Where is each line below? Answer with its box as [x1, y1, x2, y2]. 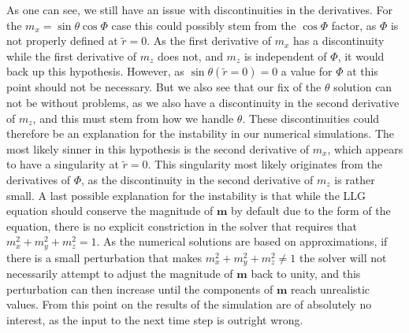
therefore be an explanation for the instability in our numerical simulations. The [6, 125, 395, 142]
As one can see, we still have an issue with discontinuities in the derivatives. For [6, 2, 393, 17]
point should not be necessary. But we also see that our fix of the [6, 79, 322, 95]
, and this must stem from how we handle [32, 109, 234, 126]
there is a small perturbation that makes [6, 249, 203, 265]
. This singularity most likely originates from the [147, 156, 383, 172]
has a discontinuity [293, 32, 385, 49]
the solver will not [299, 249, 387, 265]
